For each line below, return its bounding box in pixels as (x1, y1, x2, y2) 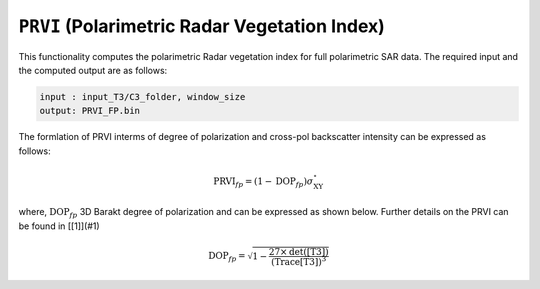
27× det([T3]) (268, 246, 329, 257)
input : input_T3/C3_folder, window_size (39, 91, 246, 102)
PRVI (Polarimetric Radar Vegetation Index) (18, 15, 385, 37)
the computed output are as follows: (18, 64, 168, 76)
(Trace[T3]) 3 (271, 254, 327, 267)
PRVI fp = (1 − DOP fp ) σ (213, 175, 314, 189)
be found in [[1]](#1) (18, 220, 100, 232)
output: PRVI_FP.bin (39, 105, 140, 117)
